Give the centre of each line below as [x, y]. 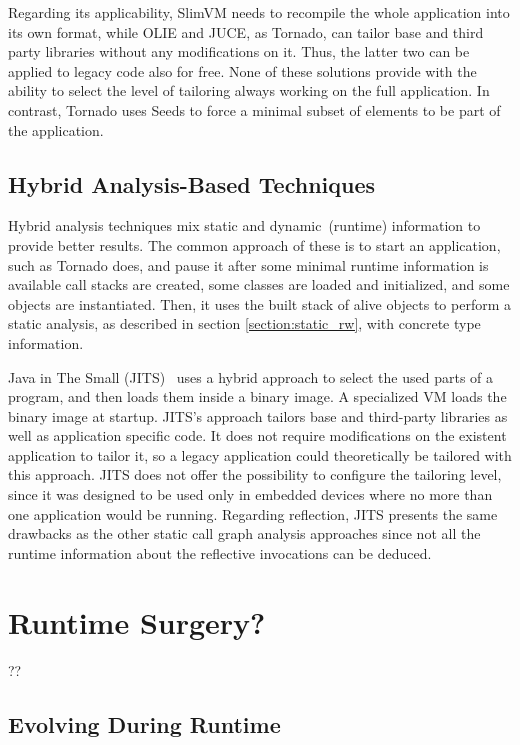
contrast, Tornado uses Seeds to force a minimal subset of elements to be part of [254, 109]
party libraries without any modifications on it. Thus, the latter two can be [239, 51]
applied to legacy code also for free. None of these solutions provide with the [242, 70]
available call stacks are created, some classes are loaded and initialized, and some [259, 284]
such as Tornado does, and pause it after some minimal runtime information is [248, 264]
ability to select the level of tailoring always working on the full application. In [249, 90]
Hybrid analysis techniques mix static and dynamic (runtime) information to [244, 225]
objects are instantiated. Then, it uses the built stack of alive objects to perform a [260, 303]
